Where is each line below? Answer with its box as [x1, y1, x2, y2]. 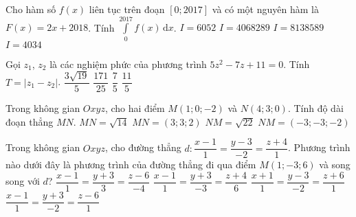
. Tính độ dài [287, 101, 344, 115]
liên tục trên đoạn [89, 2, 165, 16]
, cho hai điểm [104, 101, 165, 115]
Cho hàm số [5, 2, 56, 16]
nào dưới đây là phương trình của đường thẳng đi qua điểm [5, 157, 256, 172]
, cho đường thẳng [104, 140, 181, 155]
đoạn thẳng [5, 114, 54, 128]
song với [5, 174, 40, 188]
